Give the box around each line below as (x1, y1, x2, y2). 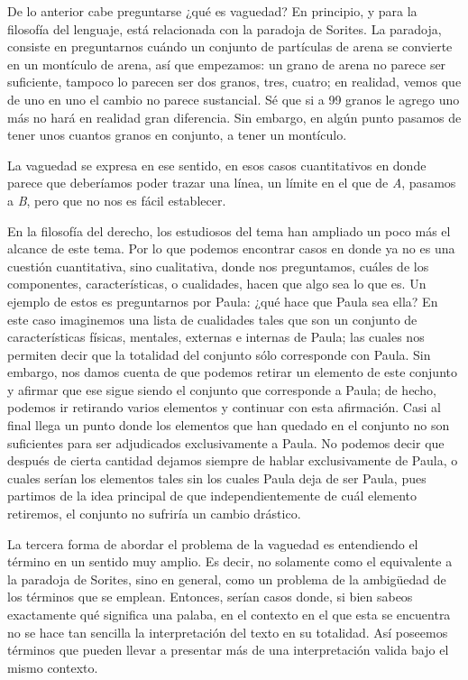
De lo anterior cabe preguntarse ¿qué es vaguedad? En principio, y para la (7, 2, 418, 20)
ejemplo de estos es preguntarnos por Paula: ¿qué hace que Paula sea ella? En (7, 291, 438, 310)
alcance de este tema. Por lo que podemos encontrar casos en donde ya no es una (7, 239, 455, 258)
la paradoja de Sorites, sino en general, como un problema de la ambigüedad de (7, 569, 446, 588)
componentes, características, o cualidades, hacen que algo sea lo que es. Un (7, 274, 427, 293)
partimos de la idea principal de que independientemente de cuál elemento (7, 486, 417, 505)
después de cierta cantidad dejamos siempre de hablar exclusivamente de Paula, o (7, 451, 458, 470)
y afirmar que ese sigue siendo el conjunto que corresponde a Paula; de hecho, (7, 380, 436, 399)
